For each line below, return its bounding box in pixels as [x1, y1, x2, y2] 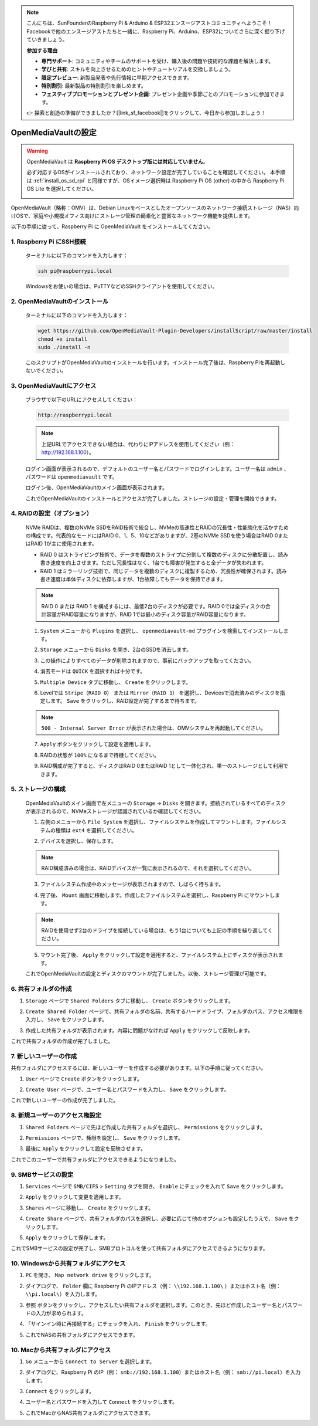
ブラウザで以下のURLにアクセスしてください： [25, 396, 138, 403]
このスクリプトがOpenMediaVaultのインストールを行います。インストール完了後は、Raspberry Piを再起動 [25, 359, 281, 366]
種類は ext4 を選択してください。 [55, 827, 138, 834]
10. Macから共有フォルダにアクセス [11, 1346, 111, 1354]
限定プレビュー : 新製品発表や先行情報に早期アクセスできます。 [41, 74, 193, 81]
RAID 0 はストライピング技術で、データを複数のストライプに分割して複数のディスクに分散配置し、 [40, 551, 278, 558]
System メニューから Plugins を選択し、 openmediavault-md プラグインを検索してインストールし [40, 627, 283, 634]
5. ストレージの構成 [11, 785, 66, 793]
